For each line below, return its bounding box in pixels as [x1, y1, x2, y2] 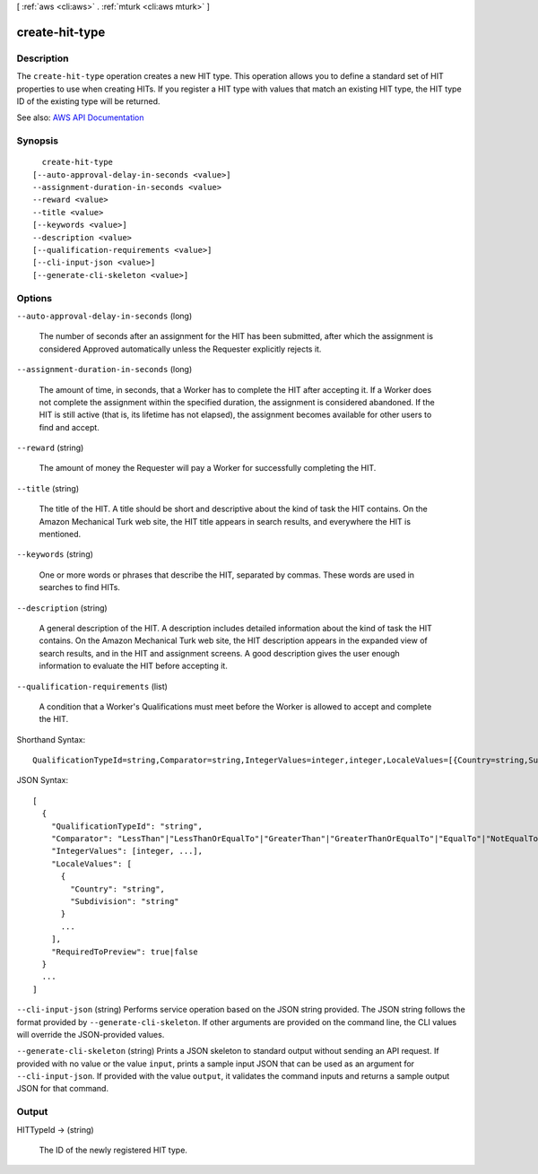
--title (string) [16, 483, 80, 493]
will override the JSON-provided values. [16, 1029, 165, 1039]
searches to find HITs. [39, 582, 121, 593]
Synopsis [16, 135, 58, 147]
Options [16, 291, 53, 304]
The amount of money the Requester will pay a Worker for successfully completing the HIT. [39, 463, 377, 474]
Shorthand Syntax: [16, 734, 85, 744]
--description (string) [16, 602, 108, 613]
